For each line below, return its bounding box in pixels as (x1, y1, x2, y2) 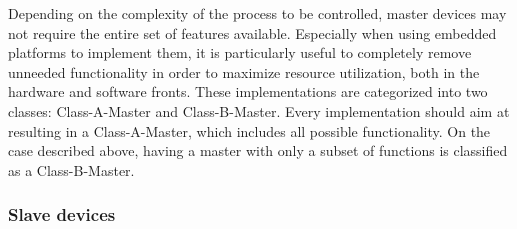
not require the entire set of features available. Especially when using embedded (8, 22, 497, 43)
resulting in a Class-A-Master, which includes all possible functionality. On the (8, 120, 491, 141)
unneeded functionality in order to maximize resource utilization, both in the (8, 61, 480, 82)
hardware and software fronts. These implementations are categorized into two (8, 81, 488, 102)
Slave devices (8, 202, 116, 227)
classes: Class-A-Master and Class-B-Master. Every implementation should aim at (8, 100, 510, 121)
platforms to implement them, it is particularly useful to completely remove (8, 42, 472, 63)
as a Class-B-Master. (8, 159, 135, 180)
